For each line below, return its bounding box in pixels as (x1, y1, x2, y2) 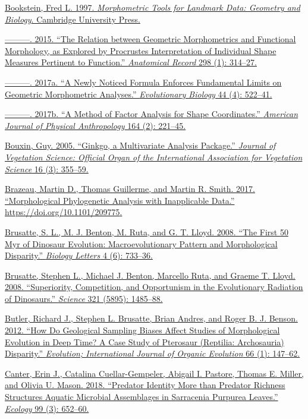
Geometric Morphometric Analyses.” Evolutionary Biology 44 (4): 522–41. (5, 87, 272, 100)
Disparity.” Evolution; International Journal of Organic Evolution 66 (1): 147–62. (5, 347, 300, 360)
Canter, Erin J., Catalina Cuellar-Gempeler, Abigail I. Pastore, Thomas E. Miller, (5, 367, 304, 379)
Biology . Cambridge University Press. (5, 12, 140, 25)
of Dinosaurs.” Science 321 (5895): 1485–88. (5, 292, 163, 304)
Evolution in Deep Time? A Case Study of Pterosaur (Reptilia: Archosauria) (5, 335, 284, 348)
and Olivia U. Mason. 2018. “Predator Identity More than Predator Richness (5, 379, 285, 391)
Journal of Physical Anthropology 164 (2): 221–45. (5, 119, 186, 131)
